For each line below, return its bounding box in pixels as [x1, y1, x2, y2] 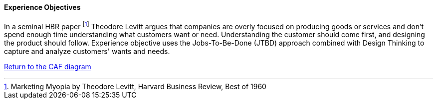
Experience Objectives [4, 3, 81, 11]
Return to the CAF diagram [4, 62, 91, 71]
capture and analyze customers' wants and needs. [4, 47, 170, 56]
